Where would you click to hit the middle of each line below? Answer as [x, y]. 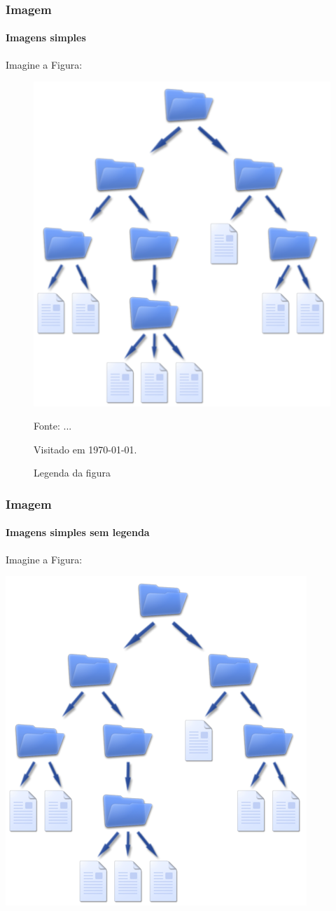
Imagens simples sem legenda [78, 532]
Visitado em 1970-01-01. [85, 449]
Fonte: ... [53, 426]
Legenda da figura [72, 473]
